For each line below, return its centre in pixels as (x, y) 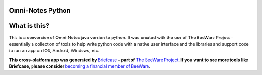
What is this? (29, 26)
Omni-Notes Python (40, 10)
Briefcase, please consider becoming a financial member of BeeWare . (80, 66)
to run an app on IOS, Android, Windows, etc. (54, 51)
